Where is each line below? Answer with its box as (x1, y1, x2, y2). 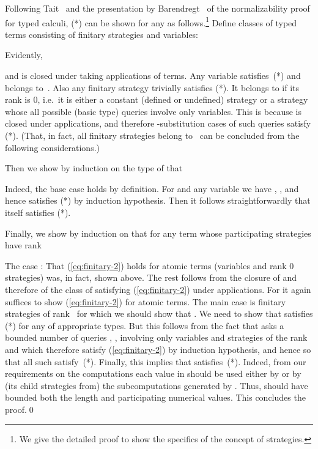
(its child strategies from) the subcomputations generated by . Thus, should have (5, 379, 308, 391)
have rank (5, 239, 42, 251)
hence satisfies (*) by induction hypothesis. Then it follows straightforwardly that (5, 194, 311, 207)
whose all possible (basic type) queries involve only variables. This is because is (5, 105, 301, 117)
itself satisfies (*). (5, 206, 71, 218)
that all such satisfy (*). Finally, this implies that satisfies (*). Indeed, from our (5, 355, 306, 368)
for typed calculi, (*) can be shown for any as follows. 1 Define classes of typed (5, 14, 297, 29)
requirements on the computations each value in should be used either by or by (5, 367, 301, 380)
